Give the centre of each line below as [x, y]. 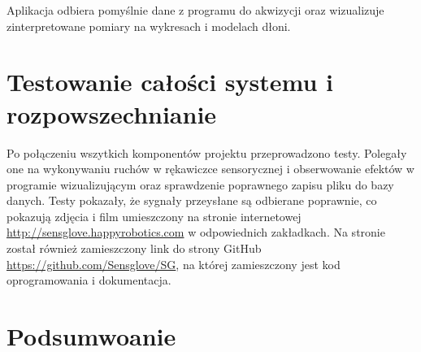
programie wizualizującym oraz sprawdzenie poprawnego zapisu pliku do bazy [200, 184]
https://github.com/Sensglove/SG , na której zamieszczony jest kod [174, 264]
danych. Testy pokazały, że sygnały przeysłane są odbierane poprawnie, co [192, 200]
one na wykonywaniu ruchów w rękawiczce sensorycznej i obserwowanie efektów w [210, 169]
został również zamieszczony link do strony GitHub [134, 248]
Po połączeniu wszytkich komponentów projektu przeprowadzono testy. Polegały [207, 152]
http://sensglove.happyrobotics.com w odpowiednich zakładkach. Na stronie [196, 232]
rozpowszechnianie [112, 113]
